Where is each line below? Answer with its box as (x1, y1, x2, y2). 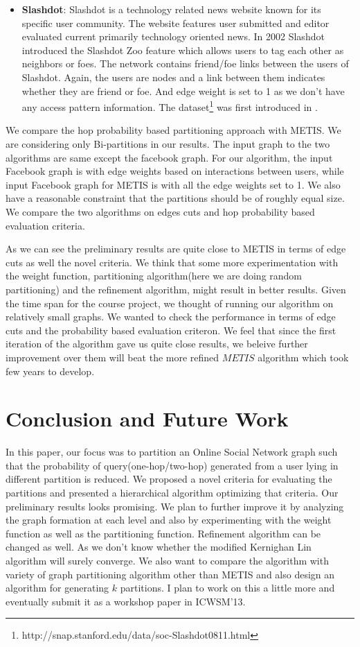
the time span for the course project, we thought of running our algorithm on (6, 295, 334, 310)
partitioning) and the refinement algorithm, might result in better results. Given (6, 282, 346, 296)
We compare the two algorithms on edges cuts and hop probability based (6, 204, 315, 218)
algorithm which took (258, 350, 349, 364)
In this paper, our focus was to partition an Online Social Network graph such (6, 445, 338, 459)
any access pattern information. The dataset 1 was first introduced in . (21, 98, 318, 114)
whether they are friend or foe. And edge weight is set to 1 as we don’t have (21, 83, 345, 98)
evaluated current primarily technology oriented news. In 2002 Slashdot (21, 29, 325, 44)
